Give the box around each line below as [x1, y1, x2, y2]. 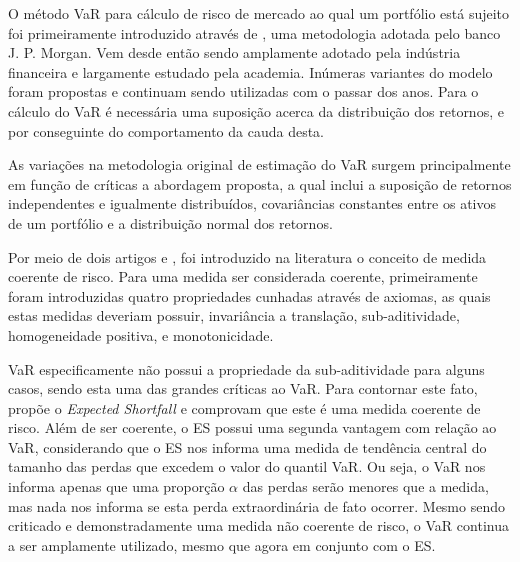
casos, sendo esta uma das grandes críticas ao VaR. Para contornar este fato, [8, 378, 478, 399]
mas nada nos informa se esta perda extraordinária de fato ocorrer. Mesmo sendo [8, 495, 505, 516]
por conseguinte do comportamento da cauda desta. [8, 120, 325, 141]
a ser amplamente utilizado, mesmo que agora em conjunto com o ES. [8, 534, 436, 555]
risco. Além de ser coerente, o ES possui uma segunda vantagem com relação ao [8, 417, 497, 438]
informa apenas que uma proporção [8, 476, 225, 497]
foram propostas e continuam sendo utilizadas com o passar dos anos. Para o [8, 81, 479, 102]
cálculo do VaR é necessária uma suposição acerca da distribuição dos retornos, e [8, 100, 504, 121]
